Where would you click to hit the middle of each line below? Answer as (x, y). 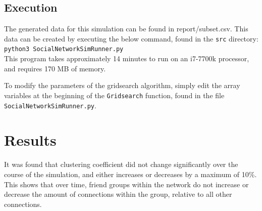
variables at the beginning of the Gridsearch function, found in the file (114, 95)
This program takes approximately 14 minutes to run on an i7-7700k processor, (127, 58)
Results (30, 140)
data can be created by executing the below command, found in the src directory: (131, 38)
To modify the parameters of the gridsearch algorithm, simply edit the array (122, 85)
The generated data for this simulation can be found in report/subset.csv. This (126, 29)
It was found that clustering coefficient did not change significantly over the (121, 164)
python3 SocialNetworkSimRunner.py (64, 49)
